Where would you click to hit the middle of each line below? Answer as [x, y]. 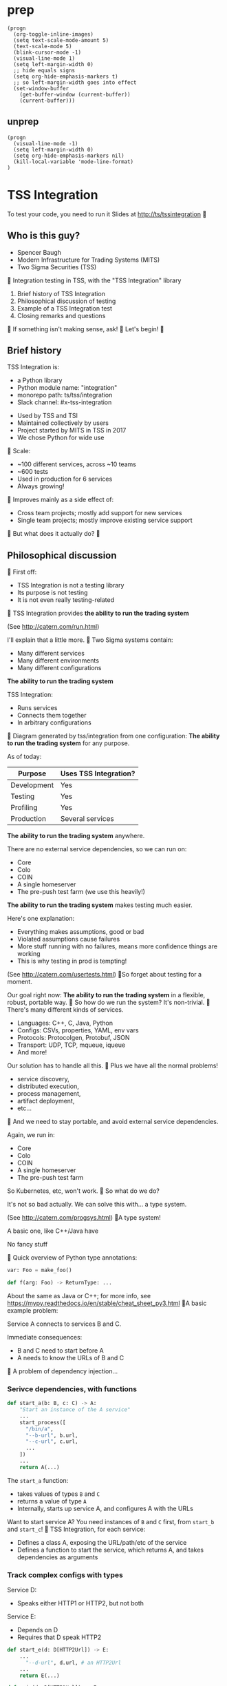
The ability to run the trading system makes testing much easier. [100, 905]
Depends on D [37, 1630]
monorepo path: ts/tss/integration [65, 395]
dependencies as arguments [57, 1557]
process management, [49, 1094]
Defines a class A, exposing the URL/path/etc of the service [102, 1542]
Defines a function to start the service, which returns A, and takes [110, 1550]
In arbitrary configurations [54, 722]
